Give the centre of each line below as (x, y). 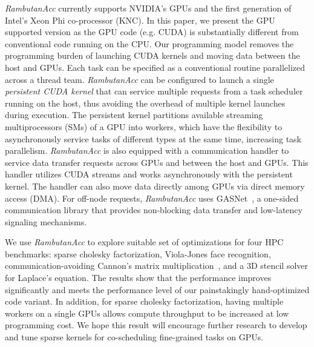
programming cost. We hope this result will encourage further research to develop (156, 325)
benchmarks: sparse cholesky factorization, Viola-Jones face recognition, (138, 253)
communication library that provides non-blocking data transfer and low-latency (154, 210)
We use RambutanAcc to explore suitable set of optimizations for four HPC (144, 242)
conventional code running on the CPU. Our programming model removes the (149, 43)
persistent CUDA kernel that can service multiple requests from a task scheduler (154, 91)
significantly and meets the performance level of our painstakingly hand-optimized (157, 289)
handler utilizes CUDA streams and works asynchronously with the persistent (149, 174)
